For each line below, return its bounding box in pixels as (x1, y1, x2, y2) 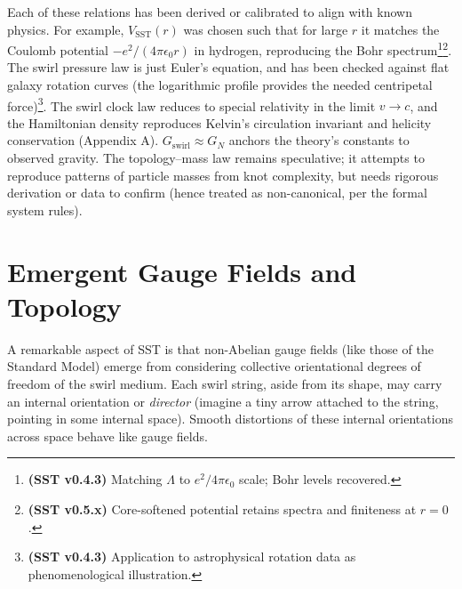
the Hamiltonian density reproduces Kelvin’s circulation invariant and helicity (7, 113, 432, 132)
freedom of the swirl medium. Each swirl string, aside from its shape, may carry (7, 374, 442, 392)
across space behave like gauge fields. (7, 426, 208, 445)
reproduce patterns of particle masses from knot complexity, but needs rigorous (7, 165, 439, 184)
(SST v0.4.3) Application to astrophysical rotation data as (28, 547, 356, 566)
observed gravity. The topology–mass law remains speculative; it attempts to (7, 149, 425, 167)
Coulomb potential (7, 40, 108, 59)
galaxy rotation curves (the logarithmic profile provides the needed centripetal (7, 76, 433, 94)
